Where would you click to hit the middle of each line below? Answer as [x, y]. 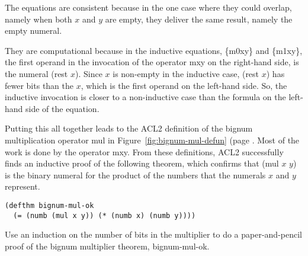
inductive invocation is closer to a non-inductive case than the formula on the [145, 97]
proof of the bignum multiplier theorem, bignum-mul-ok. [107, 246]
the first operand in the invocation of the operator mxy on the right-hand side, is [152, 62]
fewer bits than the [39, 85]
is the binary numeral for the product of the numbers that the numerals [135, 175]
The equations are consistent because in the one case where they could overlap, [148, 7]
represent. [23, 186]
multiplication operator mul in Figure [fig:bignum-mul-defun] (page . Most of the [152, 140]
